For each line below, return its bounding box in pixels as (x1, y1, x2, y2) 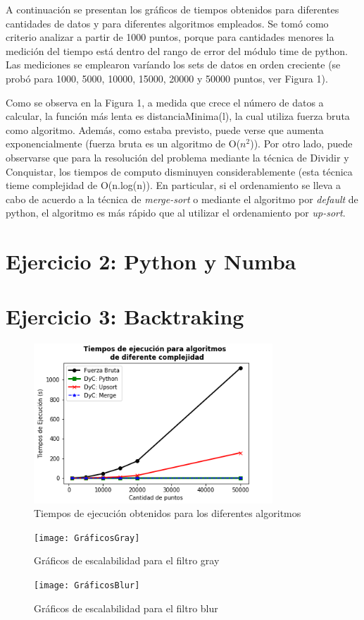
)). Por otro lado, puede (250, 136, 353, 151)
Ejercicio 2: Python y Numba (6, 247, 296, 276)
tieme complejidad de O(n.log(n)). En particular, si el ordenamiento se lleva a (6, 178, 341, 193)
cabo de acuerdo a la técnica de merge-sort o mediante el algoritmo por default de (6, 191, 358, 206)
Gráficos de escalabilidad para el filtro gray (34, 553, 220, 568)
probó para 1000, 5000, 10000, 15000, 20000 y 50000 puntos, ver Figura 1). (6, 71, 328, 85)
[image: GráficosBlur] (34, 580, 140, 590)
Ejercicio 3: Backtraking (6, 302, 244, 331)
